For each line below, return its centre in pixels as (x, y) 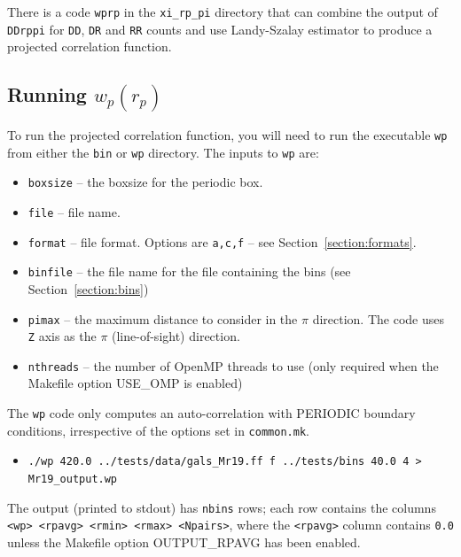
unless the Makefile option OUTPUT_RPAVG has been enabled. (184, 542)
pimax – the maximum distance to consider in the (163, 318)
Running (47, 94)
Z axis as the (62, 336)
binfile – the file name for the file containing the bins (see (189, 271)
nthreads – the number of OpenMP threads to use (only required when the (233, 365)
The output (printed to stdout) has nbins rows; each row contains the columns (222, 507)
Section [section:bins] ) (88, 288)
